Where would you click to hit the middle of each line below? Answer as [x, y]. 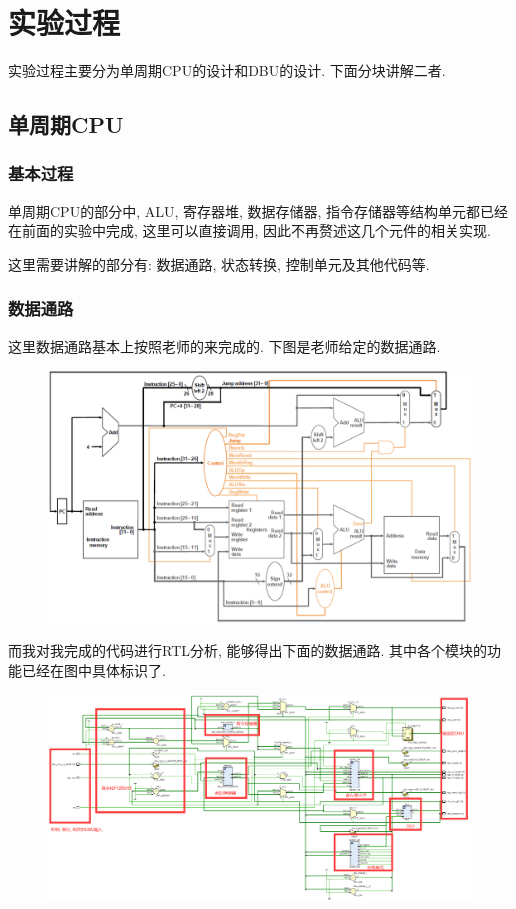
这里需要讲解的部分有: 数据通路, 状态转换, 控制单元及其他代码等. [219, 263]
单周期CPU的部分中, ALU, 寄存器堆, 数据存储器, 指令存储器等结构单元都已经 [258, 210]
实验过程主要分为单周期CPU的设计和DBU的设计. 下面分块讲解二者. [227, 70]
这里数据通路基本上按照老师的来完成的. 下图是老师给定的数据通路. [224, 345]
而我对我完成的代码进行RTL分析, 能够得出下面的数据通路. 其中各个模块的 [248, 650]
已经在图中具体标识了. [93, 670]
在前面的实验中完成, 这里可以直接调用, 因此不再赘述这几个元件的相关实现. [249, 230]
